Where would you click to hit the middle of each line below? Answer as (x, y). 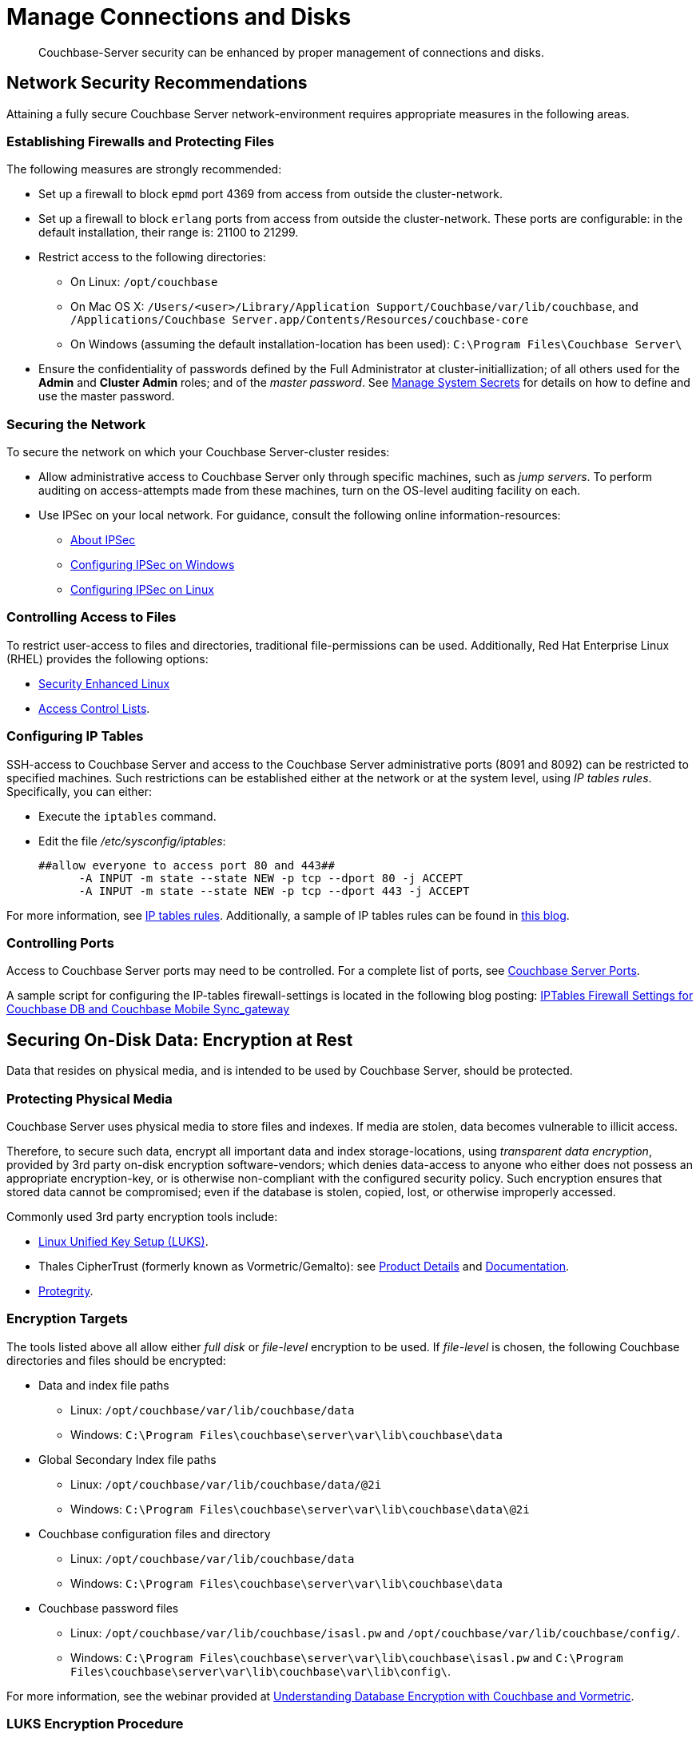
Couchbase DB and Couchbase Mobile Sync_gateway (148, 1009)
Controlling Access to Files (91, 617)
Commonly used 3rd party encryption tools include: (142, 1216)
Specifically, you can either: (80, 791)
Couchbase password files (109, 1608)
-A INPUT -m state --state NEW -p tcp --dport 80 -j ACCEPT (271, 878)
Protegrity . (66, 1291)
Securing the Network (76, 424)
